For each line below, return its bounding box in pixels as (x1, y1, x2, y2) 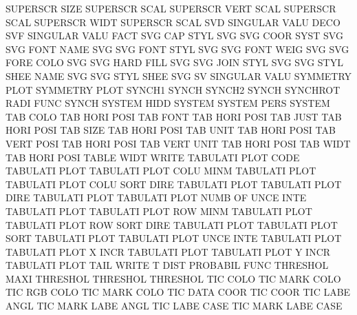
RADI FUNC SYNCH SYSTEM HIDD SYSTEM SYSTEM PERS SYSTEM (6, 96, 330, 110)
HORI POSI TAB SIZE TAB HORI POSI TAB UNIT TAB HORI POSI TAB (6, 123, 336, 137)
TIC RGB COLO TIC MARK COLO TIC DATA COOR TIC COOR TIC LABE (6, 285, 351, 299)
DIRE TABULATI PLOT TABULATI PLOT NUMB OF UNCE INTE (6, 190, 307, 205)
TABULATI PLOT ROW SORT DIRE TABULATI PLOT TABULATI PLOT (6, 217, 338, 232)
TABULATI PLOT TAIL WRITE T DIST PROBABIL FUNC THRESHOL (6, 258, 329, 272)
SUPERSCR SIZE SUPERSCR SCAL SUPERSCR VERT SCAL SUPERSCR (6, 1, 336, 15)
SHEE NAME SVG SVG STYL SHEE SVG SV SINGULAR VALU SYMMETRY (6, 68, 352, 83)
